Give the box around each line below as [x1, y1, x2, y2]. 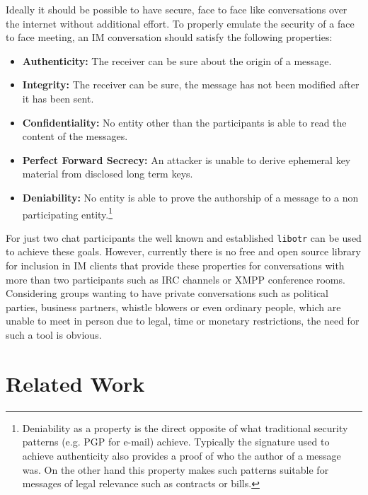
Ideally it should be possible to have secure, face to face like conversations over [6, 2, 347, 16]
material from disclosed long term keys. [22, 166, 193, 181]
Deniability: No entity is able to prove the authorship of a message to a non [22, 190, 359, 204]
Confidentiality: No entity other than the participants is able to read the [22, 115, 347, 129]
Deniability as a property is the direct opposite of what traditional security [22, 420, 348, 435]
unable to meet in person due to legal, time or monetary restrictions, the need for [6, 313, 360, 328]
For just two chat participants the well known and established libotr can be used [6, 230, 362, 245]
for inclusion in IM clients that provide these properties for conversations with [6, 258, 345, 273]
